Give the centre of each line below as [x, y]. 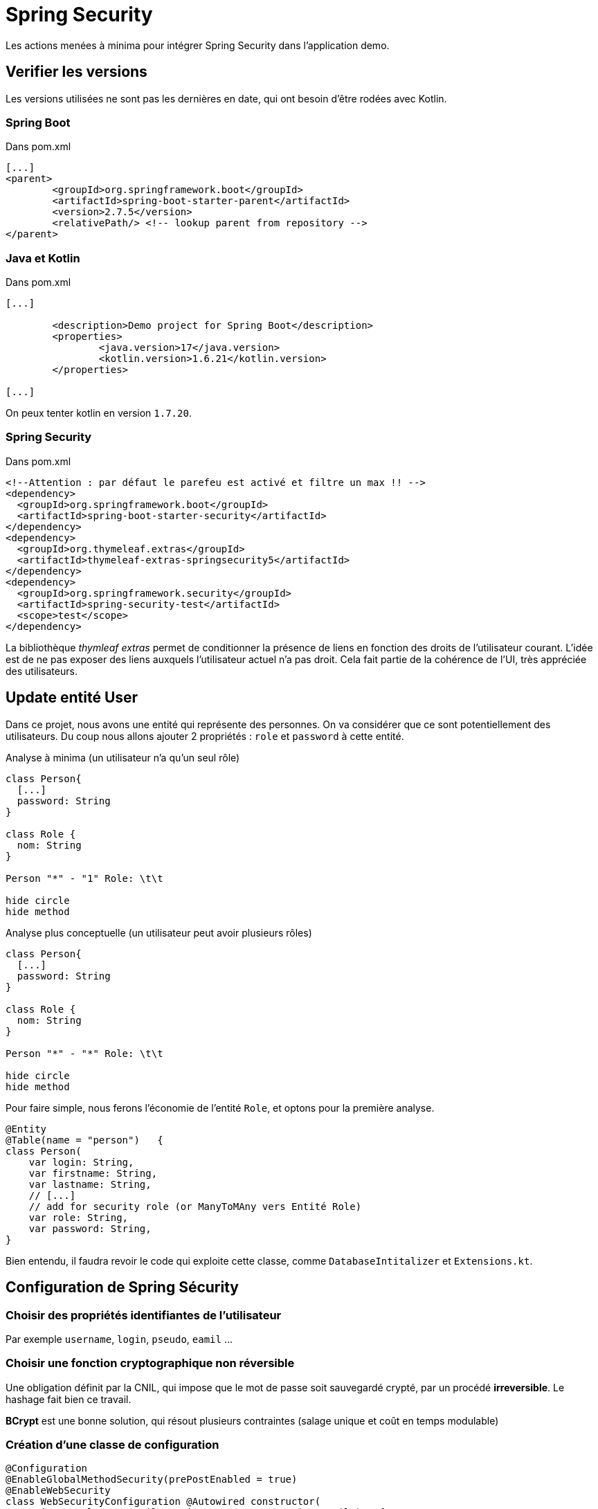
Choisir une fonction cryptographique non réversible [150, 1363]
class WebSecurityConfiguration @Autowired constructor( [163, 1502]
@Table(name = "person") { [84, 1140]
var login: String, [81, 1162]
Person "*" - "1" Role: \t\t [84, 878]
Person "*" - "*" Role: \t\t [84, 1053]
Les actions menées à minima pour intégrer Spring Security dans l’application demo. [198, 45]
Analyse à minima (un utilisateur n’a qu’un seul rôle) [123, 757]
